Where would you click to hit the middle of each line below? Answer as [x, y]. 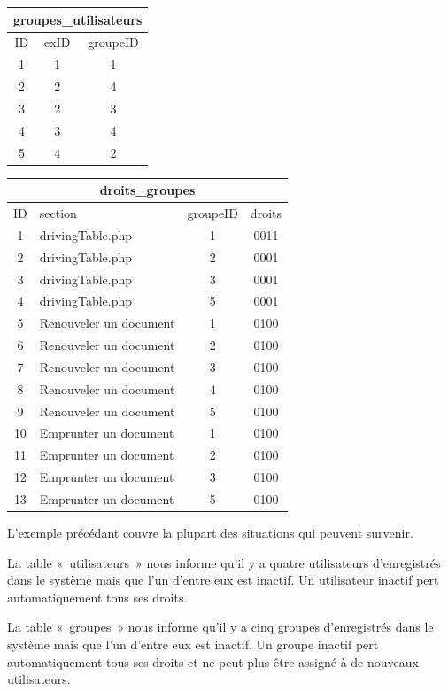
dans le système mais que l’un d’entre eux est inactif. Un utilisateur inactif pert [223, 580]
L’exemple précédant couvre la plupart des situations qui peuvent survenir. [210, 533]
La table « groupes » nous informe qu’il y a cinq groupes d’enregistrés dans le [220, 627]
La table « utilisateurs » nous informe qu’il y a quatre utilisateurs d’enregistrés [224, 562]
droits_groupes [147, 190]
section [58, 213]
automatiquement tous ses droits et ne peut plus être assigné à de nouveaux [213, 661]
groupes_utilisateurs [78, 19]
